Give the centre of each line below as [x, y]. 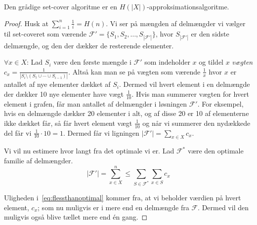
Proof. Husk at [26, 23]
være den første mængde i [92, 62]
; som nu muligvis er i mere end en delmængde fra [113, 207]
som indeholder [167, 62]
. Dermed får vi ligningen [101, 132]
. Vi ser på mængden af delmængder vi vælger [176, 23]
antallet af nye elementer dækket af [57, 84]
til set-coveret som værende [45, 34]
